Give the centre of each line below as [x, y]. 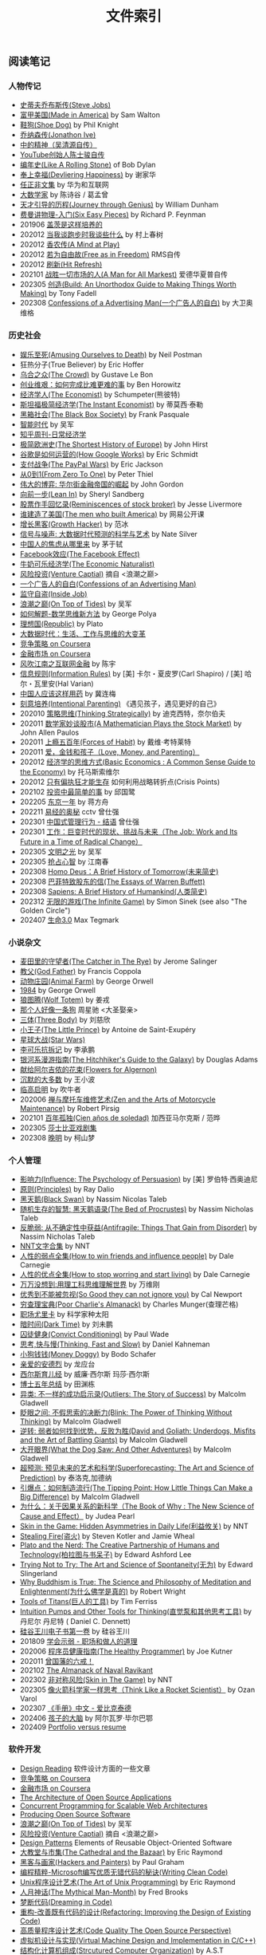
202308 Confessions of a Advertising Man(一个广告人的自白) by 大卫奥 [136, 303]
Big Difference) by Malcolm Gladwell [80, 1497]
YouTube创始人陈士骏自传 [62, 155]
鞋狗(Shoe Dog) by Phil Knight [69, 125]
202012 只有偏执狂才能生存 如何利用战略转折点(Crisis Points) [120, 782]
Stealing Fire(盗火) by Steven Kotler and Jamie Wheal [107, 1536]
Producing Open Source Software [75, 1814]
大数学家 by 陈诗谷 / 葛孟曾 [64, 195]
